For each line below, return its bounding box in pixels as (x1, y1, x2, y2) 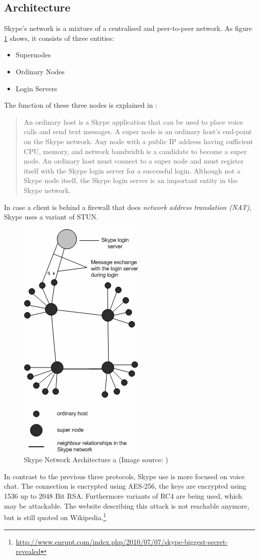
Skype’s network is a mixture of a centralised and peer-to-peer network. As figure (4, 23, 252, 33)
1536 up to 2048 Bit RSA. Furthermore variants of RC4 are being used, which (4, 491, 242, 501)
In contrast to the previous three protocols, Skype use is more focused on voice (4, 471, 245, 481)
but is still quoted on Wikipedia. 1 (4, 511, 107, 522)
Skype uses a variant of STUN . (4, 211, 99, 222)
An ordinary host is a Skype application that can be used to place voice (23, 116, 243, 127)
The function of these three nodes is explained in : (4, 100, 157, 110)
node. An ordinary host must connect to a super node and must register (23, 156, 244, 166)
